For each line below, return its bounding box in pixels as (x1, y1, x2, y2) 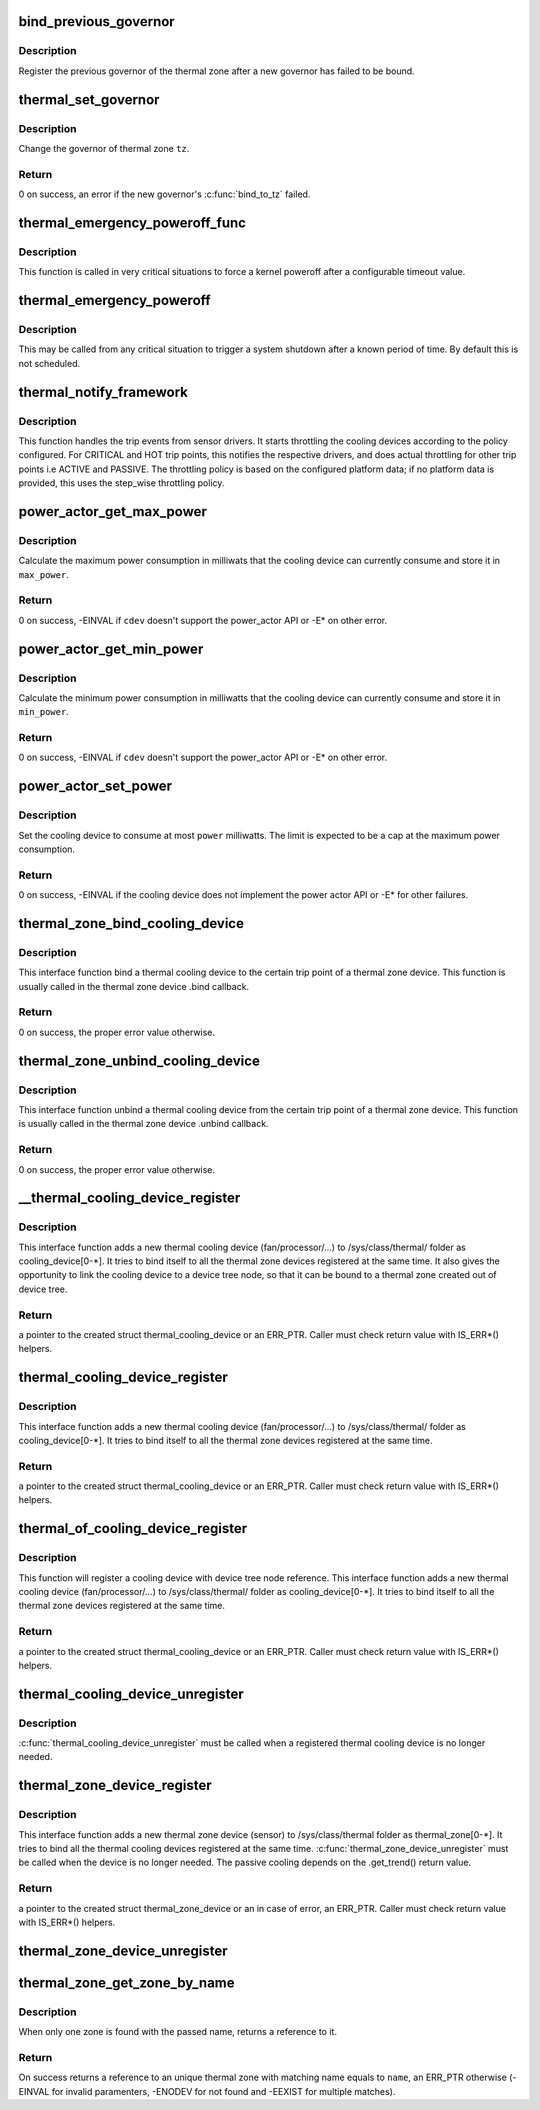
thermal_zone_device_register (18, 1777, 212, 1794)
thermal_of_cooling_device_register (18, 1520, 248, 1537)
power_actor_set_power (18, 778, 173, 795)
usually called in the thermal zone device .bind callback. (18, 980, 250, 992)
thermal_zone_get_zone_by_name (18, 1974, 235, 1991)
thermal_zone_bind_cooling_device (18, 915, 245, 932)
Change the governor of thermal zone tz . (18, 142, 190, 154)
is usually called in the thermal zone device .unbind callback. (18, 1118, 269, 1130)
